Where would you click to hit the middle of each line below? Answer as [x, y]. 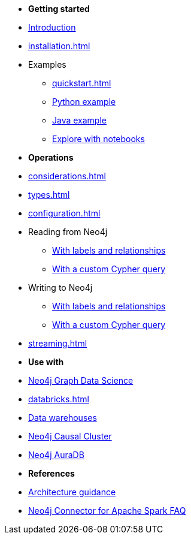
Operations [51, 157]
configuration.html [64, 213]
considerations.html [67, 176]
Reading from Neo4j [68, 232]
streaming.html [58, 343]
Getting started [59, 9]
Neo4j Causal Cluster [70, 436]
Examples [47, 64]
